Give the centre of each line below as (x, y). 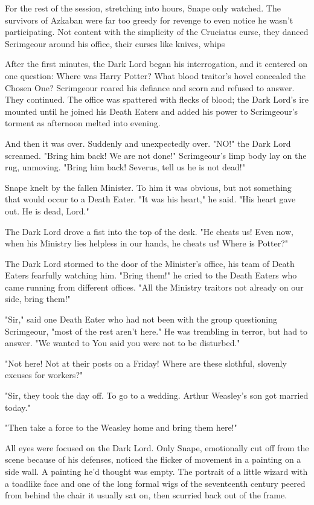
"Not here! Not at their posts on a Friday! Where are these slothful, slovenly (146, 363)
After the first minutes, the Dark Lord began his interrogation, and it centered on (156, 64)
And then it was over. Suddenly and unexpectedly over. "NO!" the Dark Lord (148, 143)
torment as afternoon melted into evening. (83, 123)
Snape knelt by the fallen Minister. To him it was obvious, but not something (148, 187)
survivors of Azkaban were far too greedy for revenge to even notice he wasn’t (149, 20)
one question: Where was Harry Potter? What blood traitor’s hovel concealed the (155, 75)
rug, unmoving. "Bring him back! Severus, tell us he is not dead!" (125, 167)
